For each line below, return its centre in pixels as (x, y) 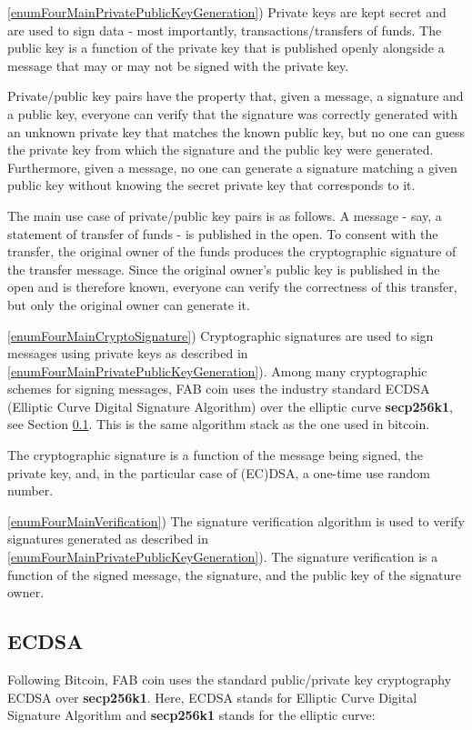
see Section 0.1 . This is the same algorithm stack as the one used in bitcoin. (219, 424)
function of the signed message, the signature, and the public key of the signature (235, 574)
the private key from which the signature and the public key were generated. (221, 150)
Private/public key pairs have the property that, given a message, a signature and (236, 96)
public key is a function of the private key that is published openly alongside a (226, 48)
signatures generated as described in (108, 539)
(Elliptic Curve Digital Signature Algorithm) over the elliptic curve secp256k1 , (231, 406)
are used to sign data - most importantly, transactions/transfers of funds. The (225, 30)
